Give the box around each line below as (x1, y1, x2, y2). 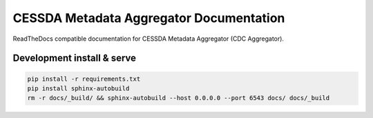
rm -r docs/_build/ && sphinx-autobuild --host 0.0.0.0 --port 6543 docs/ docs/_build (27, 94, 330, 102)
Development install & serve (12, 52, 137, 64)
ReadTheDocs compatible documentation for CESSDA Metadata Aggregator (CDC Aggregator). (12, 35, 285, 43)
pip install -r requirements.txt (27, 75, 141, 83)
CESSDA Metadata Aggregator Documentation (12, 10, 285, 26)
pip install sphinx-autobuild (27, 84, 130, 92)
